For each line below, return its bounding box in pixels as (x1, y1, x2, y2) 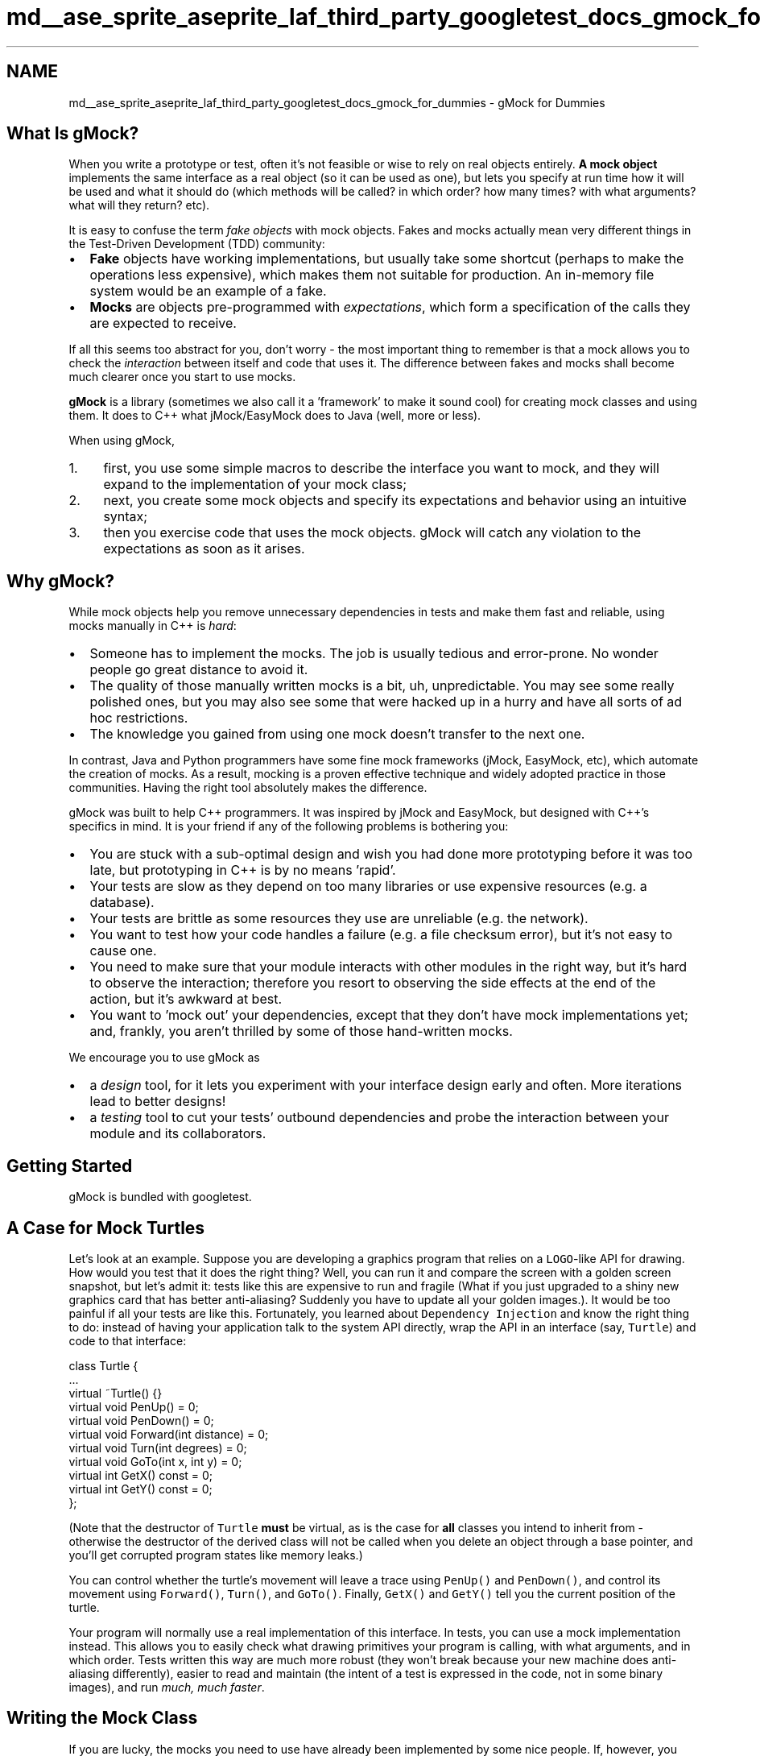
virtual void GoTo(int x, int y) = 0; (68, 1454, 242, 1468)
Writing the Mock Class (6, 1708, 198, 1729)
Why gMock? (6, 570, 115, 591)
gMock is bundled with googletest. (68, 1190, 252, 1204)
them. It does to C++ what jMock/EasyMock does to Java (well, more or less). (68, 408, 481, 423)
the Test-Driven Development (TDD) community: (68, 237, 325, 251)
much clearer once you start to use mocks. (68, 370, 296, 384)
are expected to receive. (89, 315, 237, 332)
